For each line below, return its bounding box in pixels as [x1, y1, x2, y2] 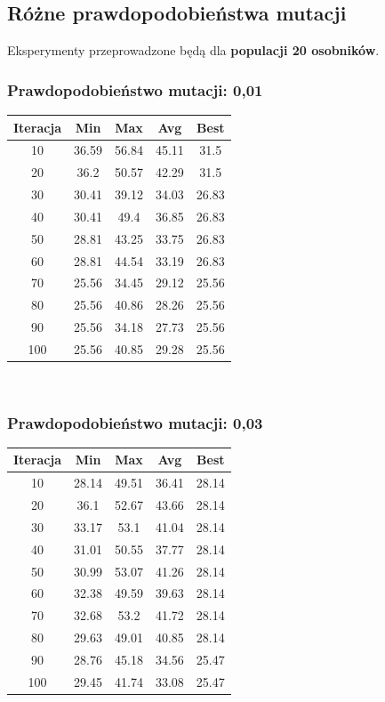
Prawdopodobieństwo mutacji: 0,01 [7, 78, 263, 101]
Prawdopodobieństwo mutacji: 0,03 [7, 411, 263, 433]
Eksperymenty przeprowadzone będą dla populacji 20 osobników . [7, 41, 380, 60]
